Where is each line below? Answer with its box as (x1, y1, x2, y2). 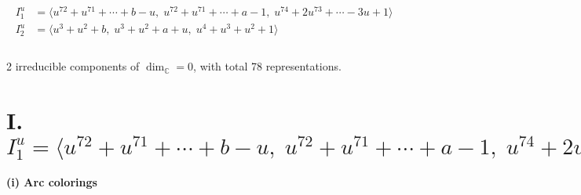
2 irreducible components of (6, 58, 140, 74)
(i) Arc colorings (6, 174, 97, 190)
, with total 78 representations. (193, 58, 342, 74)
